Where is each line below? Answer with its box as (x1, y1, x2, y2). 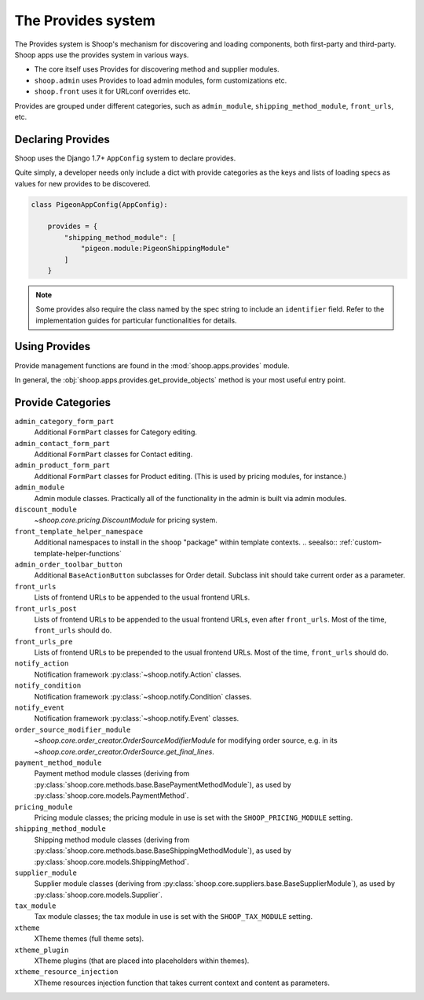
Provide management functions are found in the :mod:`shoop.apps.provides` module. (14, 360, 290, 370)
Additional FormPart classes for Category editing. (34, 427, 198, 437)
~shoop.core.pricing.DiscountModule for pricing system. (34, 515, 217, 525)
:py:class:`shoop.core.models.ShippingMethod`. (34, 857, 189, 866)
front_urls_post (14, 604, 78, 613)
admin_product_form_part (14, 461, 110, 470)
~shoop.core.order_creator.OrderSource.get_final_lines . (34, 747, 215, 756)
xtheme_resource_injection (14, 968, 119, 976)
